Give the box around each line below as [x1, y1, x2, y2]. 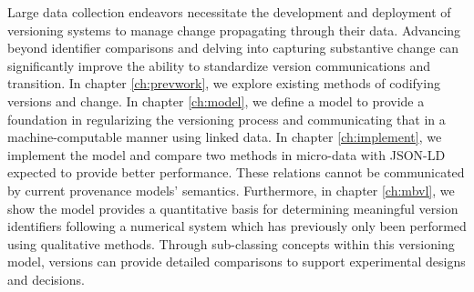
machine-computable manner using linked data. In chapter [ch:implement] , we [7, 127, 442, 146]
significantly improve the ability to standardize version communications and [7, 55, 431, 75]
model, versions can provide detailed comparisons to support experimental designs [7, 252, 466, 271]
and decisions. [7, 269, 85, 288]
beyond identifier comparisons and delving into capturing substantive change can [7, 38, 459, 57]
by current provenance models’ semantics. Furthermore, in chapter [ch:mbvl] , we [7, 180, 455, 199]
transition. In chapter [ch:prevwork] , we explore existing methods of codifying [7, 74, 440, 93]
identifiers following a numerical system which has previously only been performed [7, 216, 467, 236]
